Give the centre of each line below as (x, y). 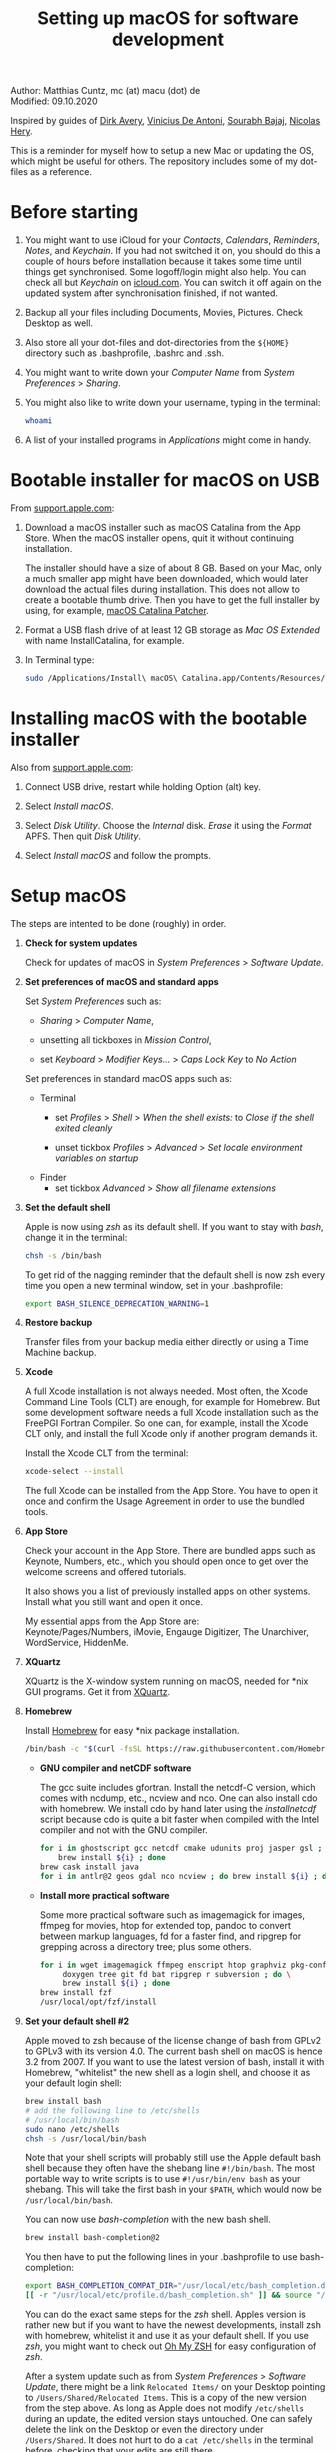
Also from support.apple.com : (72, 767)
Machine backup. (60, 1353)
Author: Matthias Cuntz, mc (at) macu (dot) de (105, 91)
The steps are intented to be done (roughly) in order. (118, 923)
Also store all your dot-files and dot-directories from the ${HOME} (157, 343)
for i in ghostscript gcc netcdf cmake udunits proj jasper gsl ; (181, 1848)
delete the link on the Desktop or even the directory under (144, 2429)
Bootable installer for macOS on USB (165, 480)
